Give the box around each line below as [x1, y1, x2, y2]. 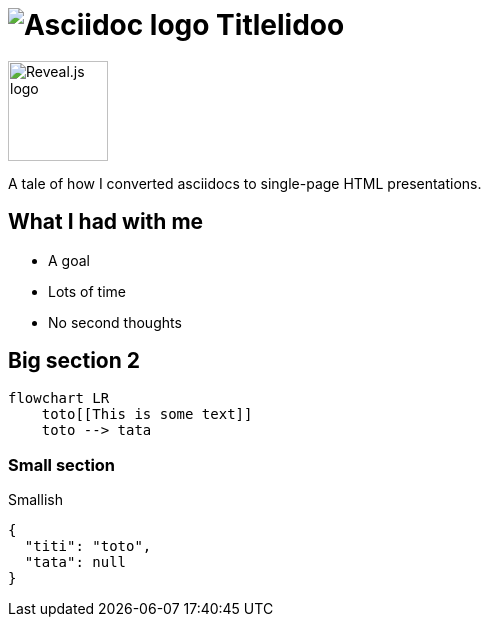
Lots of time [48, 282, 126, 300]
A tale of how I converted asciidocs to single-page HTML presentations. [8, 174, 482, 192]
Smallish [8, 491, 63, 509]
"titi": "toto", [24, 538, 152, 555]
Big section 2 [8, 348, 140, 374]
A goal [48, 251, 90, 269]
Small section [8, 454, 116, 475]
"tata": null [24, 554, 127, 571]
